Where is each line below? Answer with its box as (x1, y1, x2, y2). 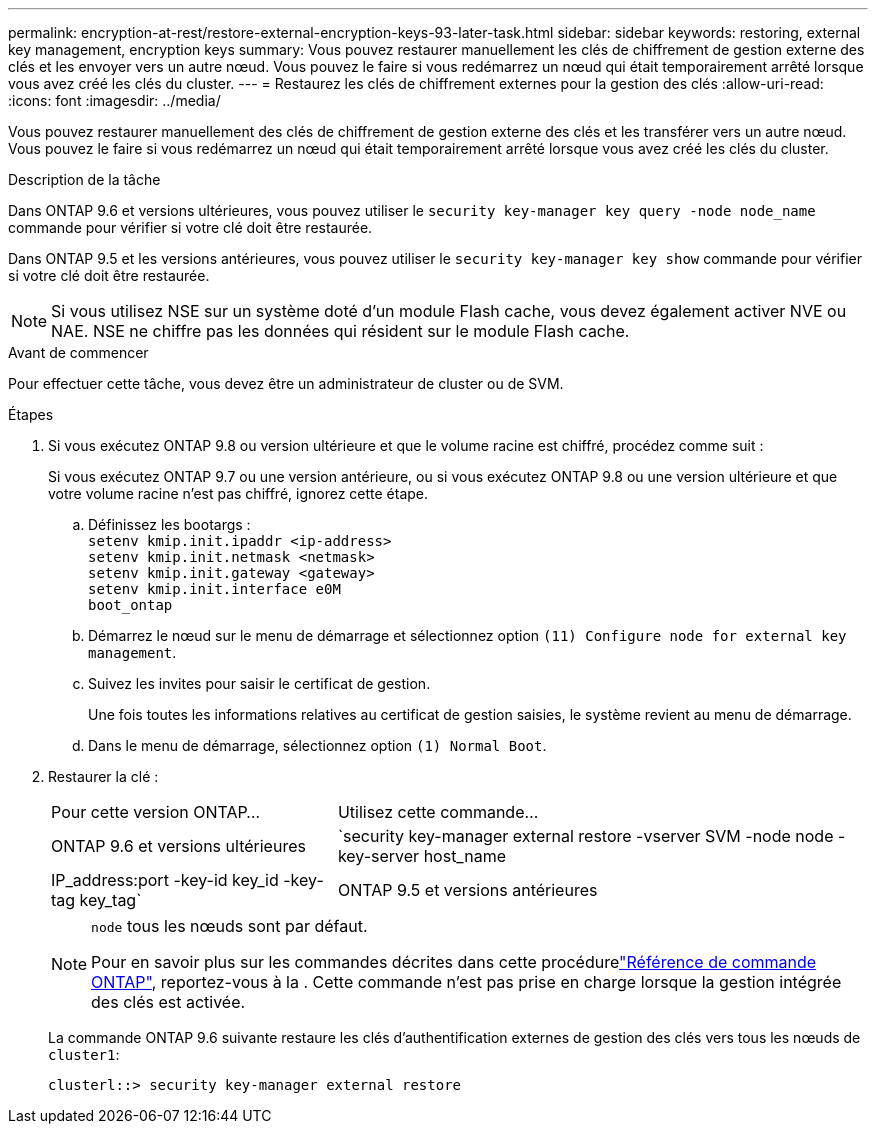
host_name (423, 846, 506, 866)
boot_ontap (88, 597, 173, 613)
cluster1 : (48, 1046, 120, 1063)
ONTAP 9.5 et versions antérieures (337, 880, 598, 900)
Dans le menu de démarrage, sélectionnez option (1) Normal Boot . (88, 737, 547, 754)
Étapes (8, 406, 54, 423)
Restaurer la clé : (48, 768, 159, 785)
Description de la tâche (8, 171, 161, 188)
